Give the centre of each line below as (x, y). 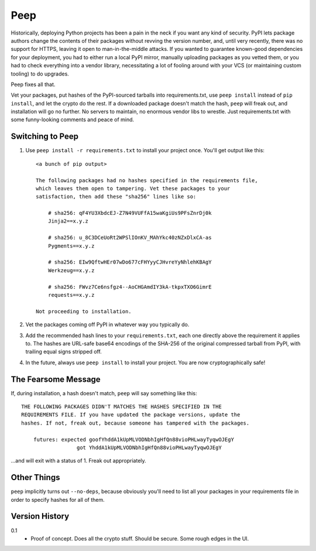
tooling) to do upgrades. (40, 74)
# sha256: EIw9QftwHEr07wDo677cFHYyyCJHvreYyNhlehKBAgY (130, 262)
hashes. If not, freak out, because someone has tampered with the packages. (135, 423)
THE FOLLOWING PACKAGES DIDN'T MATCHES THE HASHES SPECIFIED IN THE (121, 407)
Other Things (35, 478)
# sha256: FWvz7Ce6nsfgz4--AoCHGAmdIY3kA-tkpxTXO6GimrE (130, 287)
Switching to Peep (45, 137)
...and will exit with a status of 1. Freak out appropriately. (78, 461)
